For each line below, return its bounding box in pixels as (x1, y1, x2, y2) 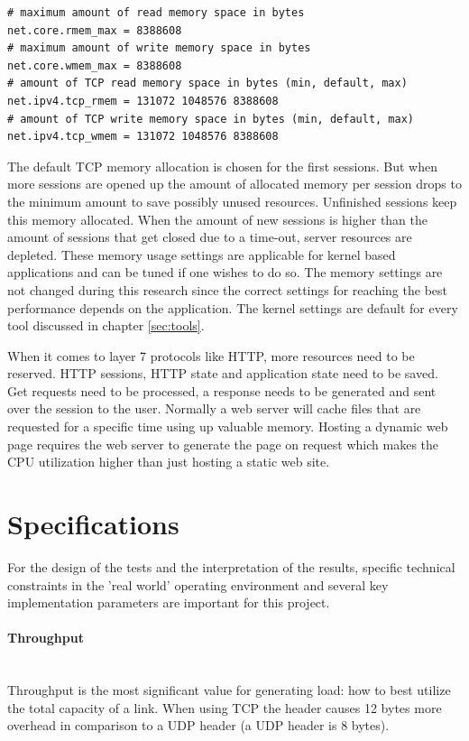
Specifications (7, 505, 179, 542)
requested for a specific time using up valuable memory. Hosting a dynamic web (7, 417, 448, 436)
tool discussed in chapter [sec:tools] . (7, 316, 205, 335)
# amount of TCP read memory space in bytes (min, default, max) (7, 77, 408, 90)
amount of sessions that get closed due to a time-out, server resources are (7, 227, 412, 246)
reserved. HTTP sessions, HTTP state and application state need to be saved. (7, 364, 438, 383)
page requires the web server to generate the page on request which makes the (7, 434, 439, 453)
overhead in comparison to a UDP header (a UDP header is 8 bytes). (7, 716, 390, 735)
